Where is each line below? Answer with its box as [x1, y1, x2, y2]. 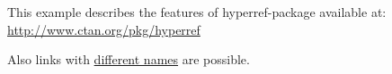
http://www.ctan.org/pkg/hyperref [7, 20, 200, 38]
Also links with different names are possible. [7, 50, 250, 69]
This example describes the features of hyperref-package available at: [7, 3, 387, 21]
